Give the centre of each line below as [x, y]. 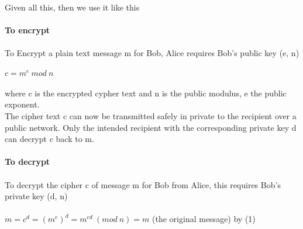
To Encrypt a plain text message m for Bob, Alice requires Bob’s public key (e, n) [152, 52]
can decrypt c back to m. [49, 139]
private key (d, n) [36, 196]
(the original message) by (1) [204, 219]
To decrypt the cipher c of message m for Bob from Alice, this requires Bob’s [143, 184]
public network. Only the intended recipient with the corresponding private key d [151, 127]
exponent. [22, 104]
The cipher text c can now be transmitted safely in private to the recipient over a [151, 116]
